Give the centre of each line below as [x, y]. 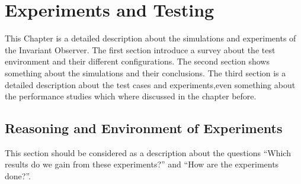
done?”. [18, 176]
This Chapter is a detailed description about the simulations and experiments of [150, 38]
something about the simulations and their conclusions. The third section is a [145, 72]
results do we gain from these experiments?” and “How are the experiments [142, 164]
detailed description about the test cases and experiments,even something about [150, 84]
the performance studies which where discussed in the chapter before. [131, 96]
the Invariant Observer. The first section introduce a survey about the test [140, 49]
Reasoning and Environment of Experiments [144, 128]
